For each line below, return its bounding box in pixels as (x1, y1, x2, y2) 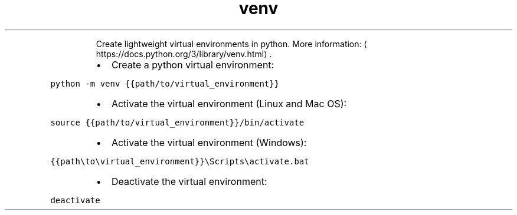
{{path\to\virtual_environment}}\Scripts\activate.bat (50, 156, 309, 166)
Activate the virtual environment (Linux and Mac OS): (111, 97, 347, 110)
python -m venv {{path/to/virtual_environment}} (50, 78, 280, 88)
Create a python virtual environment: (111, 58, 274, 71)
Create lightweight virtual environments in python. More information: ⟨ (96, 38, 367, 49)
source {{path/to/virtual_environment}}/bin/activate (50, 117, 305, 127)
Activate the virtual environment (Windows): (111, 136, 307, 148)
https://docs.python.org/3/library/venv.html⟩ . (96, 48, 272, 59)
